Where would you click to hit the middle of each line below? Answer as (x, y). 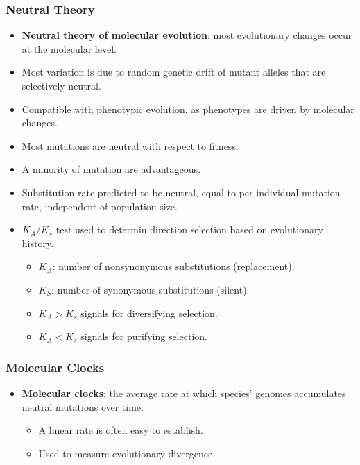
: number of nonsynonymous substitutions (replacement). (173, 266)
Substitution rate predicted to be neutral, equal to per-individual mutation (181, 192)
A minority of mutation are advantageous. (111, 169)
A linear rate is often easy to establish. (121, 430)
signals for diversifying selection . (149, 313)
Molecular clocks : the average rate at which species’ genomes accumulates (184, 392)
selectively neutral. (61, 85)
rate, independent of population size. (100, 206)
